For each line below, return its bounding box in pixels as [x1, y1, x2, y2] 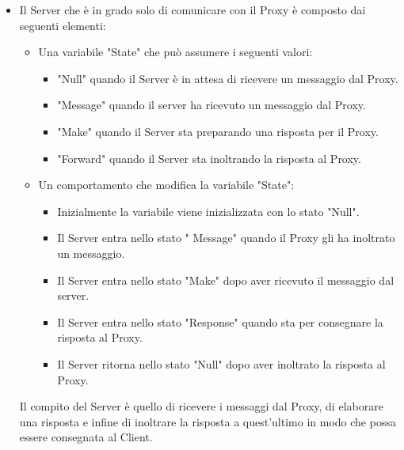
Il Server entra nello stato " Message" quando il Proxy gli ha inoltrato [57, 229, 395, 246]
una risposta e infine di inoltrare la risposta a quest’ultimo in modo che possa [19, 413, 396, 429]
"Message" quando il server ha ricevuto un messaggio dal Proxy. [57, 96, 366, 113]
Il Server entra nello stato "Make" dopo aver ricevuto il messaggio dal [57, 271, 394, 288]
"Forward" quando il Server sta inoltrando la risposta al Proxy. [57, 149, 361, 166]
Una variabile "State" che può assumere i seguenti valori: [38, 43, 313, 60]
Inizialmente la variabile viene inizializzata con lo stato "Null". [57, 202, 360, 219]
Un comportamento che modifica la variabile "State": [38, 176, 295, 193]
